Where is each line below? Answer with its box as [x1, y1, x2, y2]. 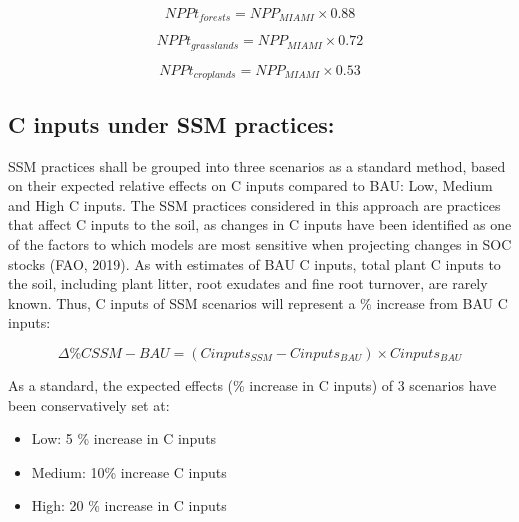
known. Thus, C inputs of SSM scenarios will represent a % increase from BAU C [8, 292, 508, 313]
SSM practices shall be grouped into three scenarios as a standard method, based [8, 155, 506, 176]
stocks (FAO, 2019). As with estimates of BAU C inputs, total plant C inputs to [8, 253, 501, 274]
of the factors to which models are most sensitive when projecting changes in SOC [8, 233, 512, 254]
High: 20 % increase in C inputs [31, 495, 227, 516]
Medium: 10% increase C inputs [31, 461, 227, 482]
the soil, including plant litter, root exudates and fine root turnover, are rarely [8, 273, 488, 294]
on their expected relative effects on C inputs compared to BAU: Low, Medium [8, 175, 493, 196]
